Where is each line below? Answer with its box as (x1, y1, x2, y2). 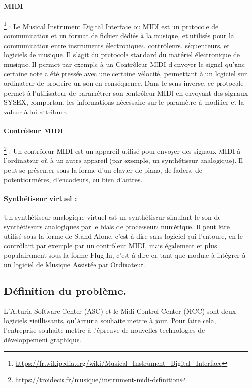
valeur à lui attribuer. (4, 106, 68, 116)
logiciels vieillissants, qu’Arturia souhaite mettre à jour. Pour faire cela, (4, 315, 216, 325)
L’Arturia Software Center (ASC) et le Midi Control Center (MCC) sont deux (4, 306, 236, 316)
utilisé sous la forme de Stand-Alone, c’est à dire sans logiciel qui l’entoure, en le (4, 231, 243, 241)
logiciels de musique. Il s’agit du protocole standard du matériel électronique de (4, 49, 240, 60)
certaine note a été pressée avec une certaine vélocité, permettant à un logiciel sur (4, 68, 247, 79)
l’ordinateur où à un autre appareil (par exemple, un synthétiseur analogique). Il (4, 155, 243, 165)
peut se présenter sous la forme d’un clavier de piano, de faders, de (4, 165, 202, 175)
